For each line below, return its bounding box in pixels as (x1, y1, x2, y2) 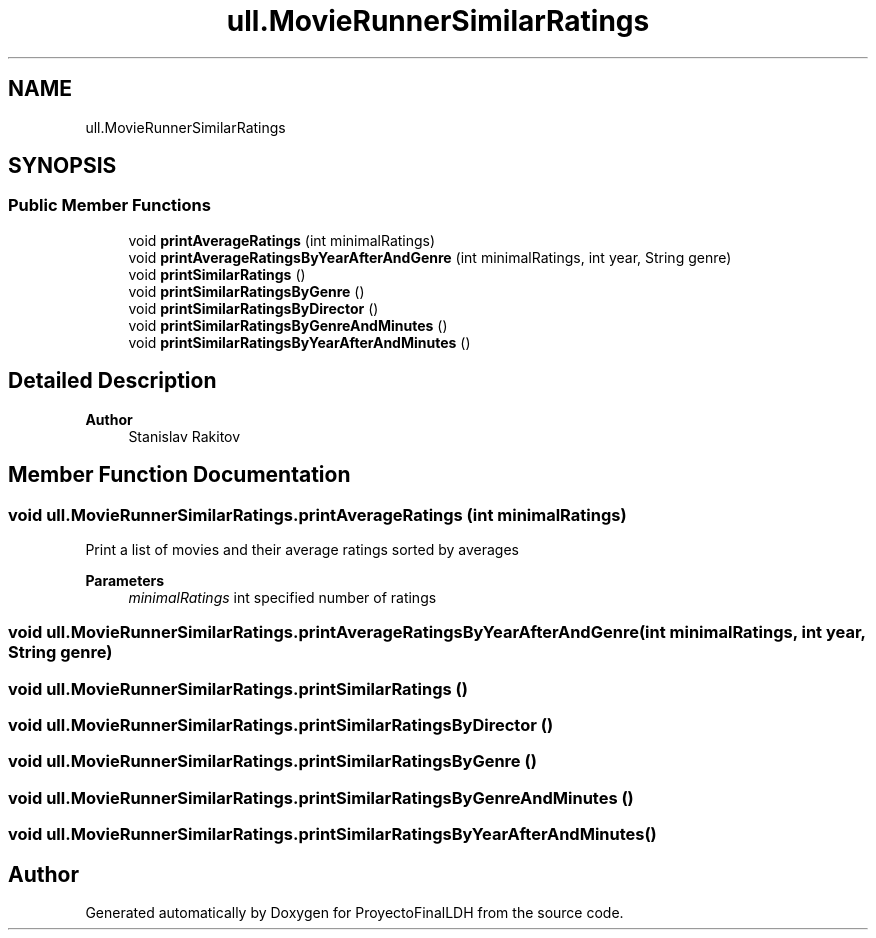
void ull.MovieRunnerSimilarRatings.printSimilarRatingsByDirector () (8, 715, 554, 735)
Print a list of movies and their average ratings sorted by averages (85, 540, 520, 558)
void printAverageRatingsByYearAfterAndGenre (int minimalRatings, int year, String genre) (128, 248, 732, 266)
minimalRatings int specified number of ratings (128, 588, 437, 606)
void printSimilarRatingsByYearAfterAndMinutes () (128, 333, 471, 351)
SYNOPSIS (8, 153, 117, 179)
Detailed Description (8, 368, 217, 394)
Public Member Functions (8, 195, 211, 216)
